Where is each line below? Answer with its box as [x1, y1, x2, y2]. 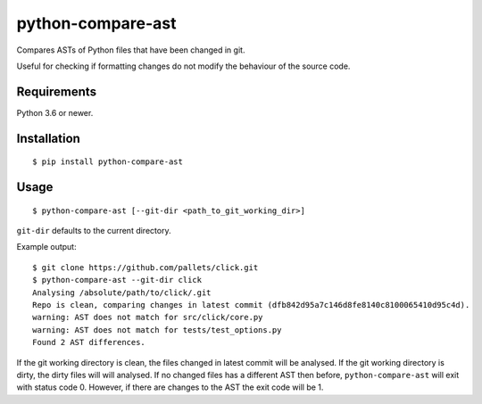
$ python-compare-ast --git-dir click [32, 275, 203, 285]
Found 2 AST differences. [32, 337, 146, 348]
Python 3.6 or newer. [16, 107, 94, 118]
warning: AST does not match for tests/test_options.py [32, 325, 282, 334]
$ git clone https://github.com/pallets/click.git [32, 262, 259, 272]
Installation [16, 130, 80, 146]
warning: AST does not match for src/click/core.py [32, 312, 263, 323]
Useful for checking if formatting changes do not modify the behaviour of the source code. [16, 61, 351, 71]
